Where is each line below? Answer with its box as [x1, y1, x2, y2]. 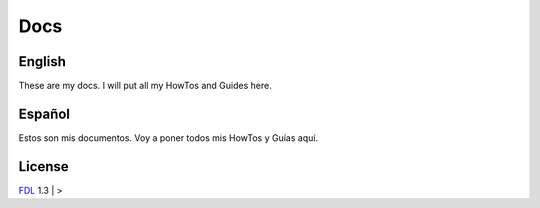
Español [18, 105, 70, 122]
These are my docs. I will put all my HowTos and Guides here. [18, 80, 272, 92]
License [18, 158, 69, 175]
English [18, 53, 67, 70]
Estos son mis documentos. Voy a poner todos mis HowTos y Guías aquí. [18, 131, 319, 144]
